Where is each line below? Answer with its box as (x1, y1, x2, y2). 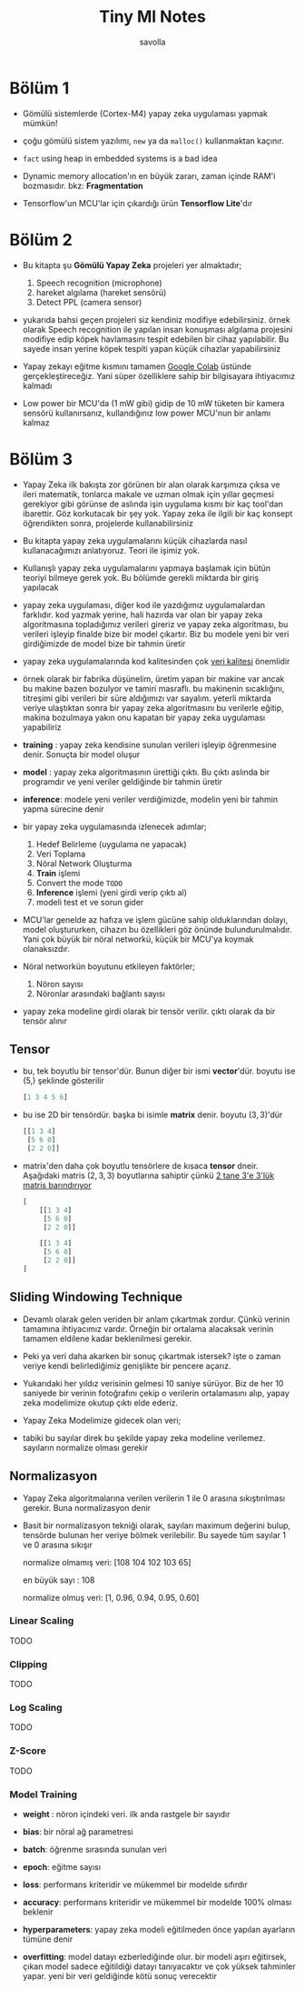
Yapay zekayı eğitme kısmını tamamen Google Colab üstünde (22, 361, 251, 372)
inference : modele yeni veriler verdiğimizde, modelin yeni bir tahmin (22, 794, 279, 805)
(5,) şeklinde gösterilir (22, 1075, 104, 1086)
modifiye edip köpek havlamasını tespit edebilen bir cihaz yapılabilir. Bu (22, 334, 289, 345)
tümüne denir (22, 1934, 74, 1945)
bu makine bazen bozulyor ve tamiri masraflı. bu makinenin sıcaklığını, (22, 683, 285, 694)
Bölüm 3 (9, 448, 73, 469)
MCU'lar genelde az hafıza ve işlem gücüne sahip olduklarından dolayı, (22, 914, 289, 925)
